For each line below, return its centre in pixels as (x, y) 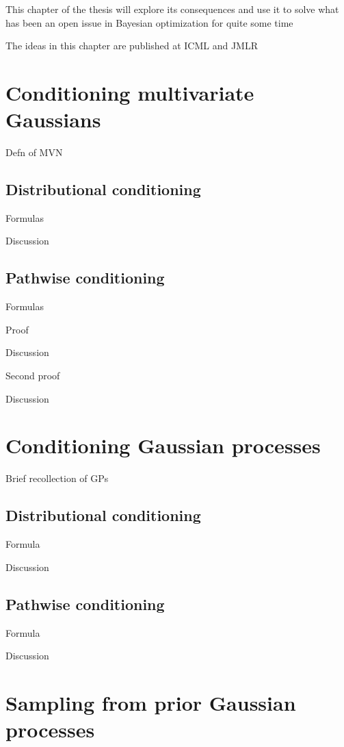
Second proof (33, 376)
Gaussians (53, 119)
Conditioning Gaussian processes (163, 445)
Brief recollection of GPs (57, 478)
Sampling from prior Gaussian (151, 702)
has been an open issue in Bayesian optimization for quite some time (149, 22)
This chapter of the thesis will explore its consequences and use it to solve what (172, 9)
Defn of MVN (34, 152)
